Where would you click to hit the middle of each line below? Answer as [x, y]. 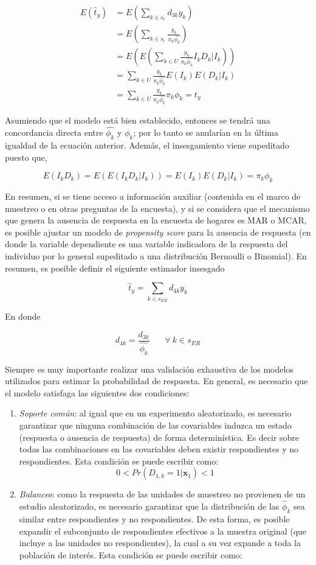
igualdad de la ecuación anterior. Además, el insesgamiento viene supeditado [147, 145]
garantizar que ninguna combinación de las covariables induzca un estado [155, 425]
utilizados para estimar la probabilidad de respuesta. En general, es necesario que [156, 381]
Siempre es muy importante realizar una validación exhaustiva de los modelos [149, 369]
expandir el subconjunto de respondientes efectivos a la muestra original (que [163, 531]
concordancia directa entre [54, 132]
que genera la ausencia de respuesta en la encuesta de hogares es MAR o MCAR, [156, 220]
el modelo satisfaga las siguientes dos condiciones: [97, 392]
